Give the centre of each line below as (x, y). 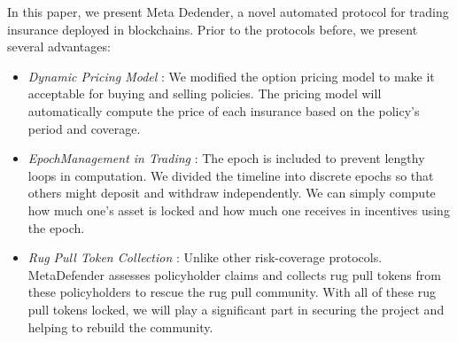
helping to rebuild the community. (120, 326)
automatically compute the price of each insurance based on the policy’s (224, 110)
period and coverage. (84, 128)
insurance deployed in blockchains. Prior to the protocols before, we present (213, 29)
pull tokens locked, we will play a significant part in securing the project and (236, 309)
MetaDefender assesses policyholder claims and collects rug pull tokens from (234, 274)
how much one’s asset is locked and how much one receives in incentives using (239, 210)
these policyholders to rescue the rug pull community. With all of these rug (232, 292)
